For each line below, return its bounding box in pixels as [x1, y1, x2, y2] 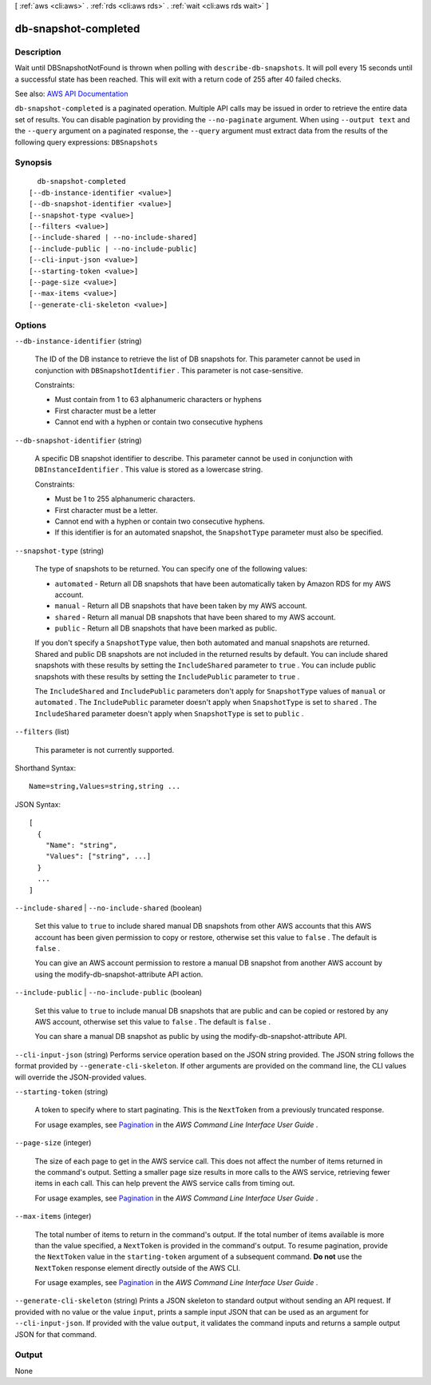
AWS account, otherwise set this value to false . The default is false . [34, 1017, 271, 1027]
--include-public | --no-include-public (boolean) [14, 988, 203, 997]
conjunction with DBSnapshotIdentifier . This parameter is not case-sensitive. [34, 365, 303, 375]
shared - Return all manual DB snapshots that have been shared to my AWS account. [54, 612, 336, 622]
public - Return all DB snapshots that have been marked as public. [54, 623, 278, 633]
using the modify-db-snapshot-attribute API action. [34, 969, 204, 979]
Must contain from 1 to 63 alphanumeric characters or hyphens [54, 395, 263, 404]
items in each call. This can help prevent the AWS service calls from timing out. [34, 1179, 295, 1188]
